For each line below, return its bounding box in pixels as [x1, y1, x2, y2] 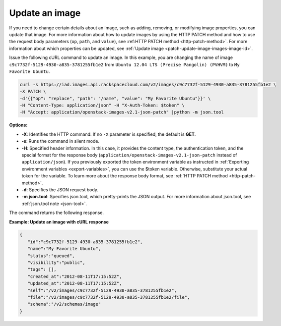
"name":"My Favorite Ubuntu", [27, 246, 101, 252]
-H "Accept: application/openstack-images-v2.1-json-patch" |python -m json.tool [19, 109, 224, 115]
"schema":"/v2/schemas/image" [27, 301, 101, 307]
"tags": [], [27, 267, 57, 272]
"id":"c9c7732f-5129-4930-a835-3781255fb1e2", [27, 239, 143, 245]
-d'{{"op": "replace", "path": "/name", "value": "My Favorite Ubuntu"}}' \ [19, 96, 211, 101]
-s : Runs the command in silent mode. [21, 138, 99, 144]
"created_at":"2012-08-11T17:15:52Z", [27, 273, 122, 279]
